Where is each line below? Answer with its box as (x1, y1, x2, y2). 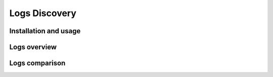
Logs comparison (9, 59, 66, 67)
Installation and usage (9, 27, 81, 35)
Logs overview (9, 43, 57, 51)
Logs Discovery (9, 8, 77, 19)
